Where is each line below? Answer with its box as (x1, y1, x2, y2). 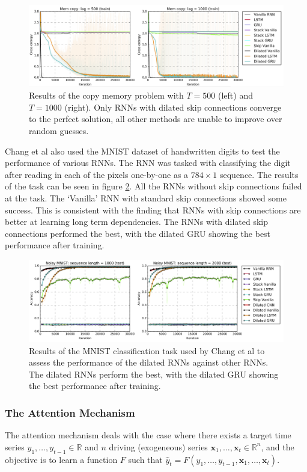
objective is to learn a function (5, 453, 118, 465)
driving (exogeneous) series (109, 440, 208, 453)
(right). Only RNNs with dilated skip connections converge (64, 100, 282, 113)
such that (128, 453, 163, 465)
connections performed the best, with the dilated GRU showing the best (5, 227, 271, 239)
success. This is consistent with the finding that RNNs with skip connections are (5, 203, 301, 216)
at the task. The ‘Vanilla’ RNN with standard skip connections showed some (5, 191, 287, 204)
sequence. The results (219, 168, 299, 180)
